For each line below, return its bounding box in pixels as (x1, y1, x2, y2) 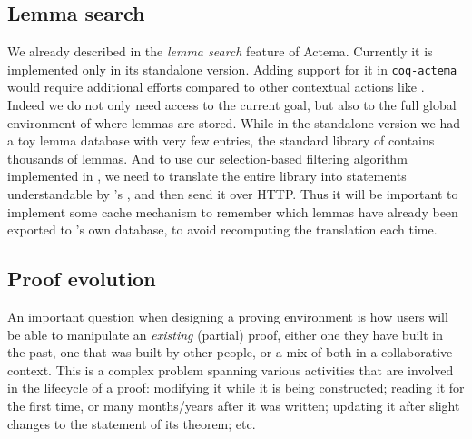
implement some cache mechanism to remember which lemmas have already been (7, 202, 458, 221)
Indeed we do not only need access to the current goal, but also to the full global (7, 95, 457, 115)
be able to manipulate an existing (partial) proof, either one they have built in (7, 324, 444, 344)
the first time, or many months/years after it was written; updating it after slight (7, 395, 460, 414)
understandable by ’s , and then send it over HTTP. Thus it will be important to (7, 185, 458, 204)
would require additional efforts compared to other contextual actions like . (7, 77, 425, 96)
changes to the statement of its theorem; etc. (7, 414, 256, 433)
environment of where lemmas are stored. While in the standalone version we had (7, 113, 461, 132)
